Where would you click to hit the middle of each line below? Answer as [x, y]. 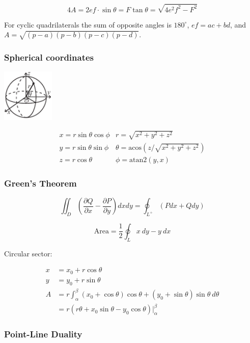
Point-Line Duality [43, 334]
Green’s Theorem [40, 183]
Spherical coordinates [49, 57]
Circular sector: [28, 253]
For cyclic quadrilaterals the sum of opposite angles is [88, 24]
